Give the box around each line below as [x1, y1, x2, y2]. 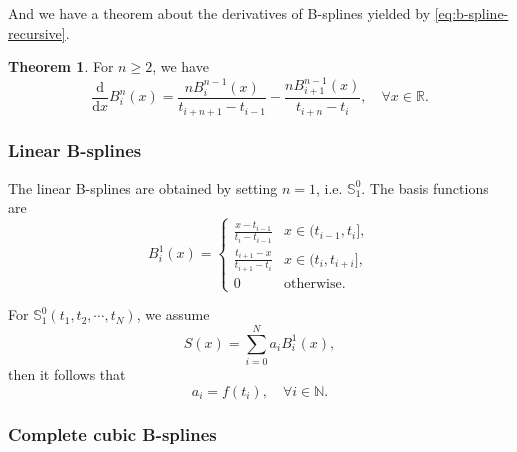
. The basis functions [361, 177, 489, 198]
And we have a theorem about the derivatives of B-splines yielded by [8, 3, 431, 23]
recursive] [8, 22, 66, 43]
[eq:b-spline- [434, 3, 509, 23]
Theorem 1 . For [8, 56, 114, 77]
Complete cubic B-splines [8, 421, 217, 446]
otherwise [284, 277, 342, 292]
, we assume [136, 304, 210, 325]
